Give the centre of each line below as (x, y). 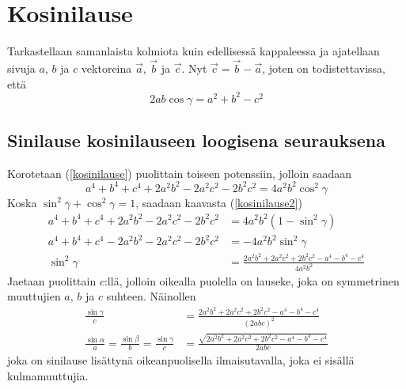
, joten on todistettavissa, (324, 68)
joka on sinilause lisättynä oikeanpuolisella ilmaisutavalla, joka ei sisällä (181, 360)
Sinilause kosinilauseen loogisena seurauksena (196, 140)
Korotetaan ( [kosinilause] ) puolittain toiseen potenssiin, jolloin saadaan (179, 173)
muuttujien (34, 296)
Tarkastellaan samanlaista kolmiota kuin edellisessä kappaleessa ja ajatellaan (194, 51)
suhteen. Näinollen (151, 296)
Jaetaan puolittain (52, 280)
